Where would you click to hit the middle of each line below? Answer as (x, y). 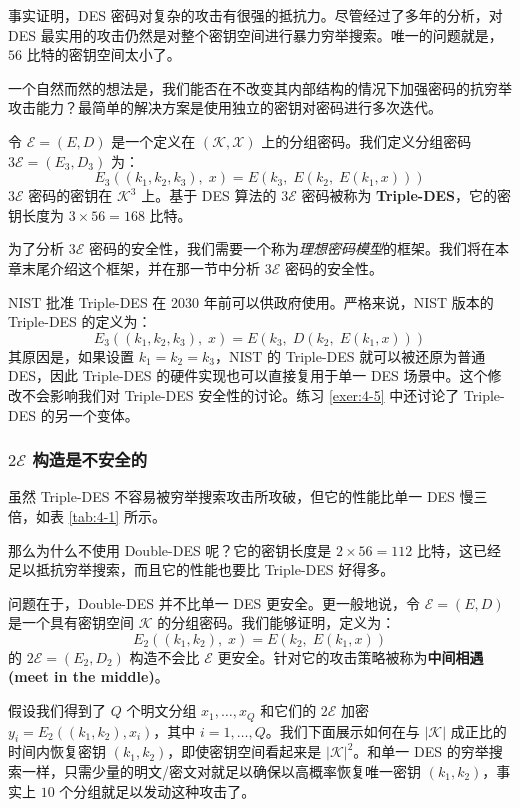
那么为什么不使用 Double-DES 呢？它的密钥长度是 (170, 549)
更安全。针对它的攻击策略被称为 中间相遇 (350, 656)
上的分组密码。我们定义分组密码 (366, 140)
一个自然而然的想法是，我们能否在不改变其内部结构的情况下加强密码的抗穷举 (260, 87)
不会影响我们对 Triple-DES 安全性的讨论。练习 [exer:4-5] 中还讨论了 (240, 394)
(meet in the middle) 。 (88, 676)
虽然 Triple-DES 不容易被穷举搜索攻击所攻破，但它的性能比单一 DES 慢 (241, 496)
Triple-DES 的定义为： (80, 321)
